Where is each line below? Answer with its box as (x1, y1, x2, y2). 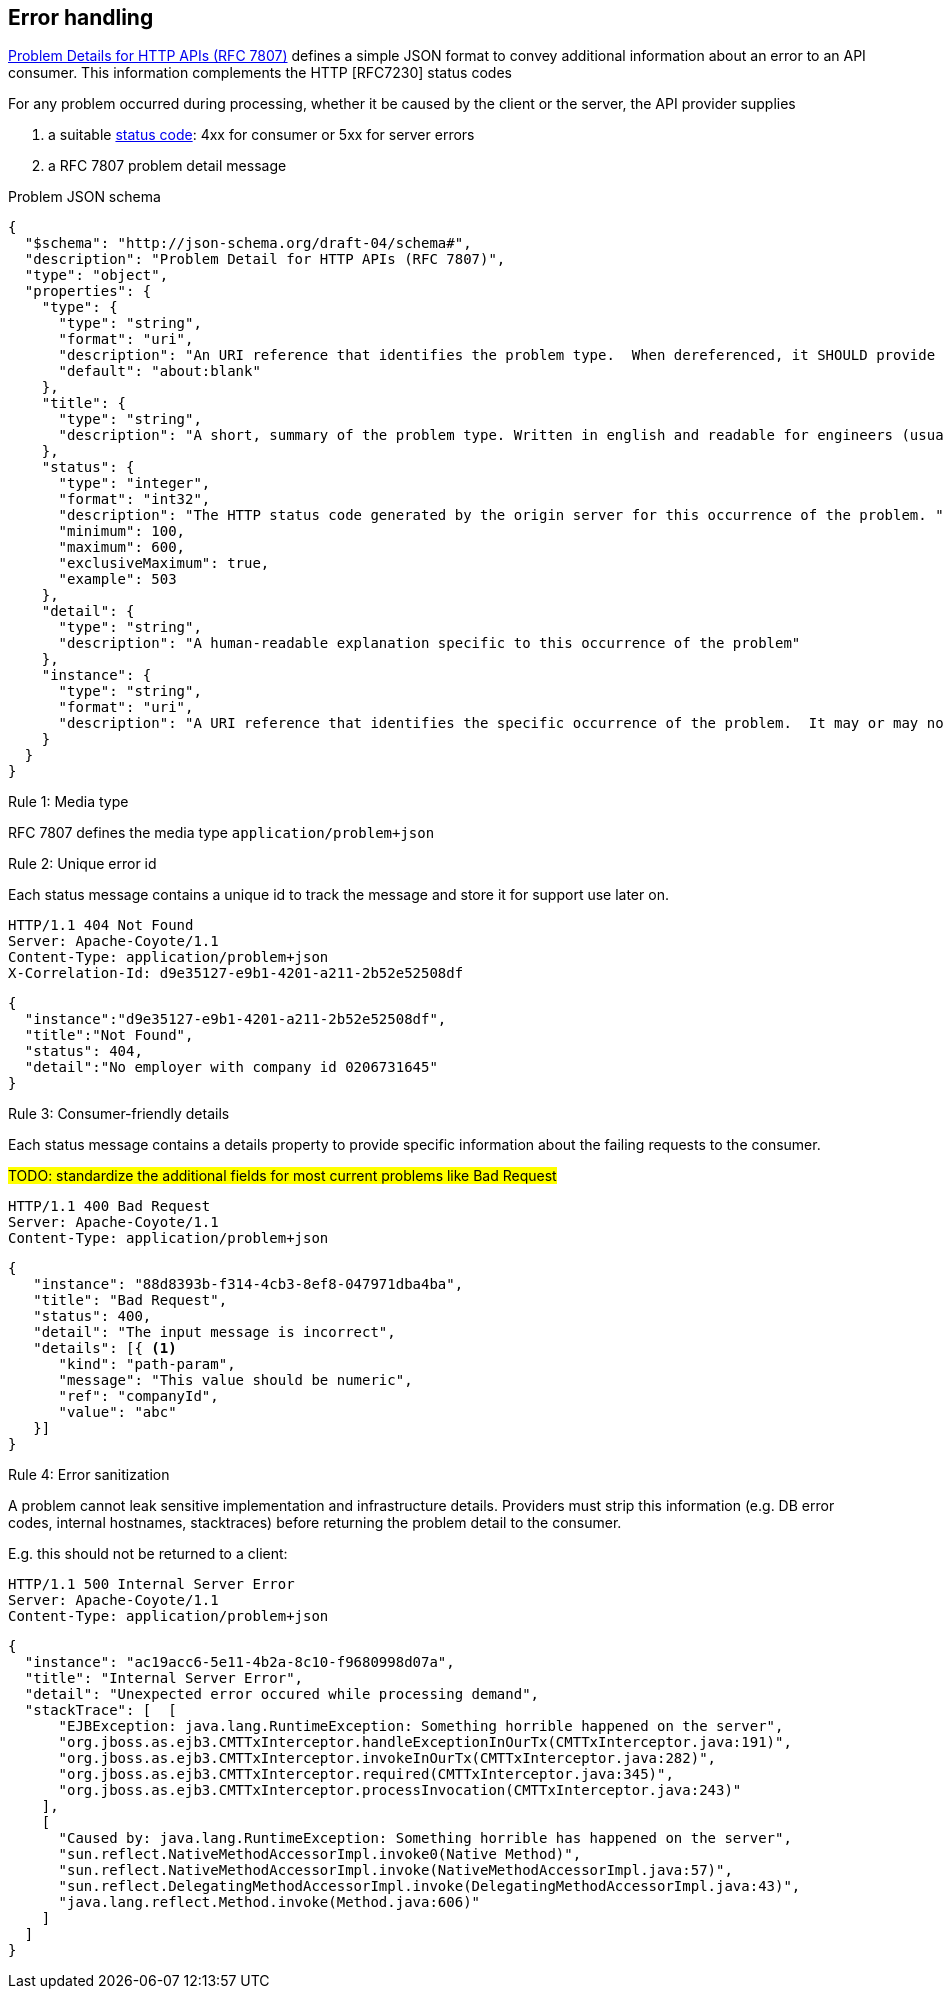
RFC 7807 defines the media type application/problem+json (8, 824, 435, 842)
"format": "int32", (58, 491, 211, 508)
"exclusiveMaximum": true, (58, 555, 270, 572)
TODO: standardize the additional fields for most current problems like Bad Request (8, 1167, 557, 1185)
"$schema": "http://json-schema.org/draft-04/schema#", (24, 235, 472, 252)
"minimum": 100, (58, 523, 186, 540)
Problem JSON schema (8, 188, 161, 206)
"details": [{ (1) (33, 1340, 177, 1357)
